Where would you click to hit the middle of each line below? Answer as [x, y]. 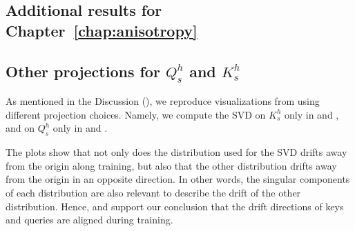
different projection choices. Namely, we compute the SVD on [136, 114]
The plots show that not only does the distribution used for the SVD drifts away [176, 152]
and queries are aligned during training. [89, 220]
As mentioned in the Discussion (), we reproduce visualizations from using [163, 101]
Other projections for [83, 71]
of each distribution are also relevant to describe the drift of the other [153, 192]
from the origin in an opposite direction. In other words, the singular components [178, 179]
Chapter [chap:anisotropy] [102, 30]
